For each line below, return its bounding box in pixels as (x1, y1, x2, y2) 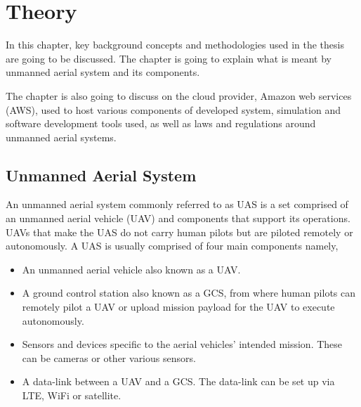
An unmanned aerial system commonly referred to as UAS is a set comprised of (6, 197, 348, 212)
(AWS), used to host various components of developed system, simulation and (6, 102, 341, 117)
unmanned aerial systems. (6, 129, 117, 144)
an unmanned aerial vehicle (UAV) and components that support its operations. (6, 211, 350, 226)
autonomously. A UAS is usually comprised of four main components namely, (6, 238, 339, 253)
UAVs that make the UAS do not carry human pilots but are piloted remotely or (6, 224, 353, 239)
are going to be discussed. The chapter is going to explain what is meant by (6, 51, 332, 65)
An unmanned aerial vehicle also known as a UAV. (22, 261, 241, 276)
